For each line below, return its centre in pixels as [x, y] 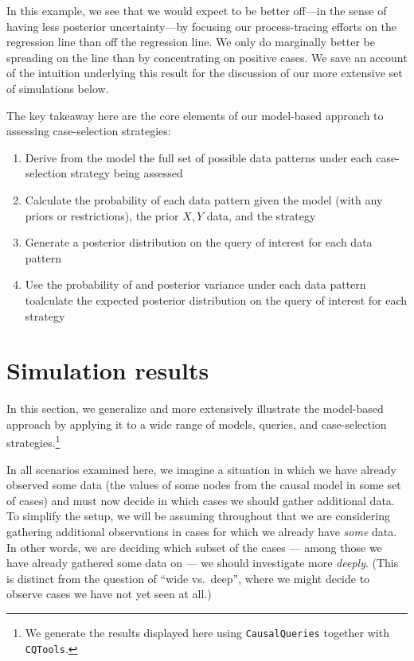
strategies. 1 [33, 441]
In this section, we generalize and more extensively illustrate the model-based [195, 408]
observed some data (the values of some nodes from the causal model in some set [204, 485]
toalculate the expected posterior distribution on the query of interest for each [216, 299]
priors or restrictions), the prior [102, 215]
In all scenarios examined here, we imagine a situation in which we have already [201, 469]
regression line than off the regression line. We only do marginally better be [191, 42]
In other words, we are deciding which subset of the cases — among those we [194, 547]
